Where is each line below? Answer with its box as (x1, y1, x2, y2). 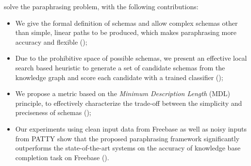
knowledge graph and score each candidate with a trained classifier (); (15, 72, 223, 82)
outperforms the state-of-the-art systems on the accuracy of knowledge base (15, 143, 241, 153)
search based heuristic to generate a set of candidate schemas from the (15, 62, 225, 72)
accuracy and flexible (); (15, 36, 87, 47)
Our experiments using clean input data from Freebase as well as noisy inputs (15, 123, 247, 133)
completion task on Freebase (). (15, 152, 109, 162)
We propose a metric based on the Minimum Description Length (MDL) (15, 88, 230, 99)
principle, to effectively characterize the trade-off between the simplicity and (15, 98, 242, 108)
